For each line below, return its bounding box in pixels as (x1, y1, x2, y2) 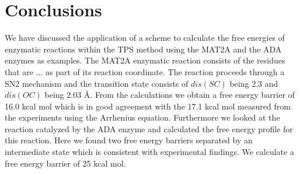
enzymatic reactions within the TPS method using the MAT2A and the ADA (5, 43, 282, 55)
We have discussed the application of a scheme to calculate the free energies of (5, 31, 285, 44)
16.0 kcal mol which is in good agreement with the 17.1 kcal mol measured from (5, 100, 291, 112)
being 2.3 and (229, 77, 278, 89)
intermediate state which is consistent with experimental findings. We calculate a (5, 146, 294, 158)
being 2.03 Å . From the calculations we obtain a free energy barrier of (44, 89, 295, 101)
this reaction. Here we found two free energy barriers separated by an (5, 134, 253, 146)
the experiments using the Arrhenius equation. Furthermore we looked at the (5, 111, 280, 123)
